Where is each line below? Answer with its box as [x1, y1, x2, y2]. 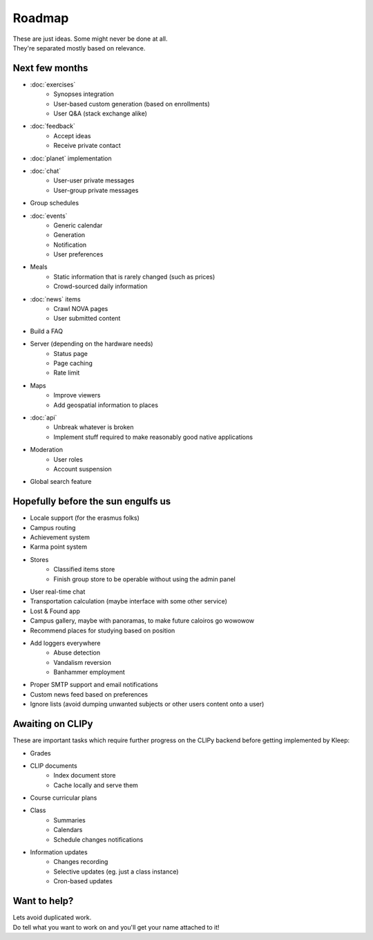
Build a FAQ [30, 327, 64, 335]
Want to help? [12, 895, 74, 907]
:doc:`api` [30, 413, 57, 422]
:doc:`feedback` [30, 122, 75, 131]
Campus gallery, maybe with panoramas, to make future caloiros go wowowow [30, 617, 255, 625]
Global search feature [30, 478, 92, 486]
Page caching [53, 359, 93, 367]
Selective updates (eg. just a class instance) [53, 867, 179, 876]
